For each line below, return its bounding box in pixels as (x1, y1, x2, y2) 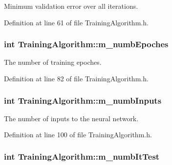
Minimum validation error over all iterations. (4, 1, 138, 11)
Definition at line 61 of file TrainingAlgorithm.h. (4, 17, 149, 27)
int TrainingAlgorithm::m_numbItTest (4, 150, 160, 162)
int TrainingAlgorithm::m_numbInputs (4, 94, 162, 106)
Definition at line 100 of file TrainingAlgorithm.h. (4, 129, 152, 140)
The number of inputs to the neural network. (4, 113, 139, 123)
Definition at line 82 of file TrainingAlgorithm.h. (4, 73, 149, 83)
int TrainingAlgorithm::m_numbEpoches (4, 38, 169, 50)
